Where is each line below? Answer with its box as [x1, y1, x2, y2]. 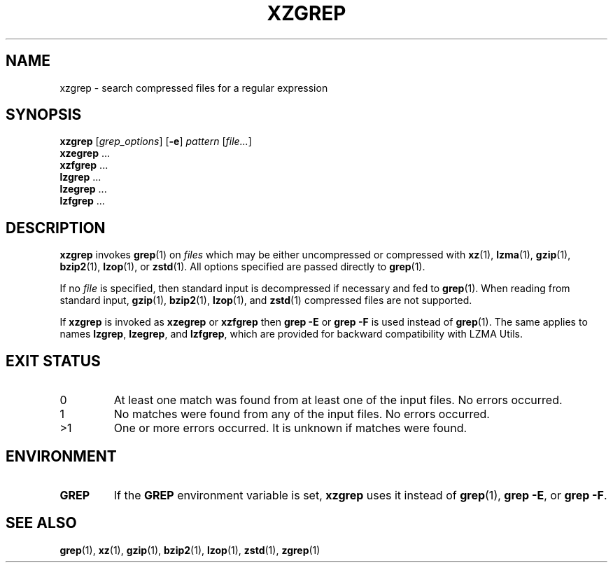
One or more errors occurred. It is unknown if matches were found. [113, 421, 467, 436]
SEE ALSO [6, 514, 77, 532]
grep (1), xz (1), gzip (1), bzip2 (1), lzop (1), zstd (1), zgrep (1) [59, 543, 320, 556]
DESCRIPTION [6, 219, 106, 237]
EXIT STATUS [6, 352, 101, 370]
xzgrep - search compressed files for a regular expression [59, 81, 328, 94]
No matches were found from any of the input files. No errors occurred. [113, 407, 490, 422]
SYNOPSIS [6, 106, 82, 124]
